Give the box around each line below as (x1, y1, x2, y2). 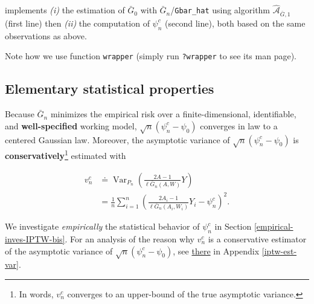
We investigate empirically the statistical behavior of (5, 220, 200, 233)
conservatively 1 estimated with (5, 147, 126, 161)
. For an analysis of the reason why (65, 232, 194, 245)
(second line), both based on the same (165, 16, 306, 29)
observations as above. (5, 29, 87, 42)
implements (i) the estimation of (5, 4, 125, 16)
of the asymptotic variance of (5, 244, 113, 257)
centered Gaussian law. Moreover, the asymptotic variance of (5, 133, 230, 146)
